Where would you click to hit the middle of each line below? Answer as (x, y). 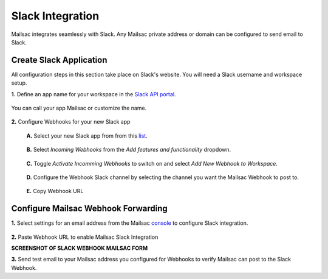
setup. (19, 83)
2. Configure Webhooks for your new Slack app (71, 122)
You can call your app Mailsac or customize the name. (79, 108)
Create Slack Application (59, 60)
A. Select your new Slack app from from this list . (87, 136)
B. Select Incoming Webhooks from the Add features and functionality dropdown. (129, 150)
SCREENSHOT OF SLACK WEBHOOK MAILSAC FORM (80, 248)
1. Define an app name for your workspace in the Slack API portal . (94, 94)
